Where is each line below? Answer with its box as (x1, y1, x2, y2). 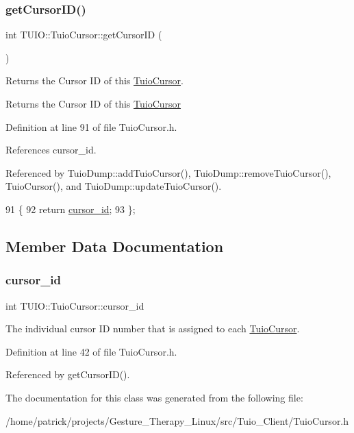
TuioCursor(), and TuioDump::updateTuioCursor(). (5, 179, 222, 193)
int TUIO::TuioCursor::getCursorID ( (5, 27, 162, 42)
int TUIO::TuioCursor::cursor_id (5, 298, 144, 312)
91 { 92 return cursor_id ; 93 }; (5, 201, 136, 216)
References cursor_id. (5, 143, 97, 157)
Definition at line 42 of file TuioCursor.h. (5, 344, 177, 358)
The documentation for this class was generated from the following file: (5, 390, 303, 404)
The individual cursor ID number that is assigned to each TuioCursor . (5, 321, 300, 336)
